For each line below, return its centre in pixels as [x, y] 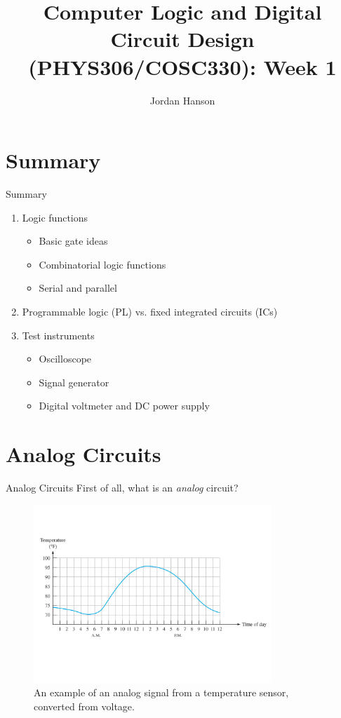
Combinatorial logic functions [102, 264]
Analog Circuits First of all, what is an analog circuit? [122, 488]
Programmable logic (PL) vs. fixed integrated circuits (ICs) [150, 311]
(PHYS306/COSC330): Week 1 [182, 66]
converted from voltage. [84, 706]
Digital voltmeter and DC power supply [124, 406]
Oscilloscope [65, 359]
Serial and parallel [78, 288]
